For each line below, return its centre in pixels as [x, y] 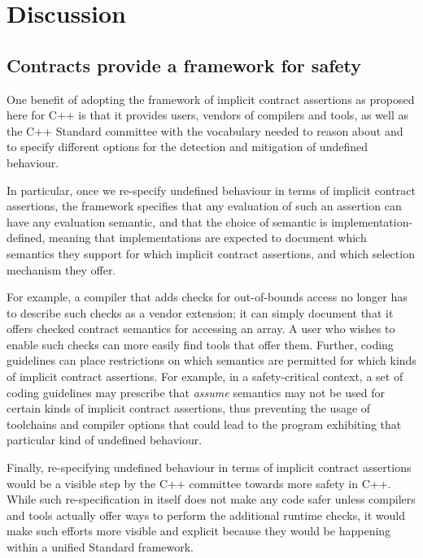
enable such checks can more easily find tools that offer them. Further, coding [200, 344]
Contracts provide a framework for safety [184, 65]
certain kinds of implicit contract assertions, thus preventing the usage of [189, 408]
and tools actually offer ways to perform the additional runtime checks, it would [206, 515]
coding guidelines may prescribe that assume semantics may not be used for [196, 392]
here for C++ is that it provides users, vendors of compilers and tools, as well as [208, 115]
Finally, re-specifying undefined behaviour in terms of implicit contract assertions [209, 467]
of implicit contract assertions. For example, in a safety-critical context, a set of [205, 376]
